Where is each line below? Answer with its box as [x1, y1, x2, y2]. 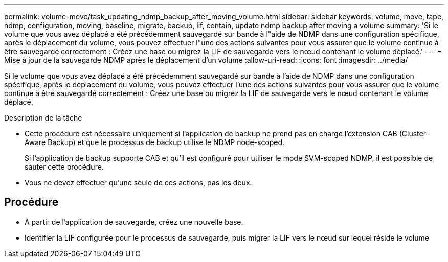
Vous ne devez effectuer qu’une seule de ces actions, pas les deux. [25, 178, 252, 187]
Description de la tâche [4, 113, 82, 122]
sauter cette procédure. [25, 162, 104, 171]
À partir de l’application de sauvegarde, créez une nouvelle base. [25, 217, 243, 226]
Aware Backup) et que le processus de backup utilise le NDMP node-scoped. [25, 138, 285, 147]
